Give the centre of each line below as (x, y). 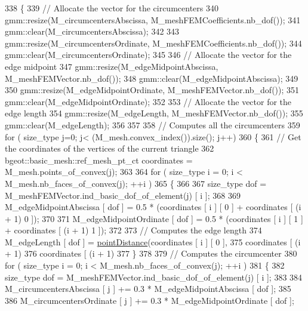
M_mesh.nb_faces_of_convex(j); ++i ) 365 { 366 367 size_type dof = (136, 183)
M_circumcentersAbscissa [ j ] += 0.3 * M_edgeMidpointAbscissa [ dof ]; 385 (148, 289)
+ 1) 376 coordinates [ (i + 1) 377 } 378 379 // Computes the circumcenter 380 (151, 253)
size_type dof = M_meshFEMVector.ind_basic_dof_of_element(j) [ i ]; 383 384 (154, 277)
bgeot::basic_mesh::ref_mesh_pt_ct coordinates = (99, 160)
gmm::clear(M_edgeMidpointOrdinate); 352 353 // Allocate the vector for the (148, 101)
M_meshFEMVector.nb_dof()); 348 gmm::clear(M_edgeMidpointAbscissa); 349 (152, 78)
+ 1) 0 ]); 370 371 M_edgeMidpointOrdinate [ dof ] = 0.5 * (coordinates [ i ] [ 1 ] (154, 218)
